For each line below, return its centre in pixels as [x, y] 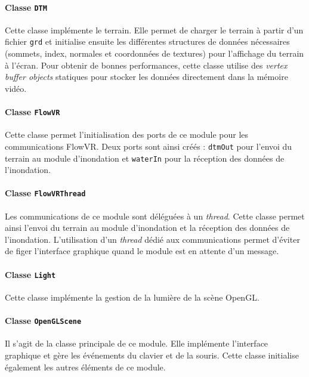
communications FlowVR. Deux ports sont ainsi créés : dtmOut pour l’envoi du [149, 146]
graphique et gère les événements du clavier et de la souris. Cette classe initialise [152, 355]
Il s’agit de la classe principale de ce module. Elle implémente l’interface [137, 343]
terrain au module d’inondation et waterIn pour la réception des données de [145, 158]
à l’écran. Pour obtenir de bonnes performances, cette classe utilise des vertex [146, 65]
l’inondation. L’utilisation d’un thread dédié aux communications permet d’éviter [152, 239]
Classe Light [30, 274]
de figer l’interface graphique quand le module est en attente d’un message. [142, 251]
